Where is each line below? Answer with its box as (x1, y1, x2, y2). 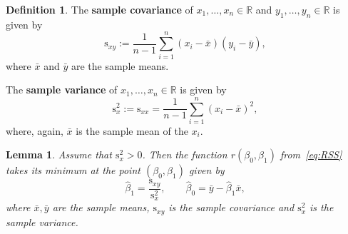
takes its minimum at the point (6, 163, 140, 178)
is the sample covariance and (168, 200, 295, 215)
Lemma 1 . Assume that (6, 147, 112, 162)
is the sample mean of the (76, 123, 188, 138)
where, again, (6, 123, 63, 138)
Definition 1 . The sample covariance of (6, 2, 193, 16)
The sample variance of (6, 82, 118, 97)
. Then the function (142, 147, 227, 162)
